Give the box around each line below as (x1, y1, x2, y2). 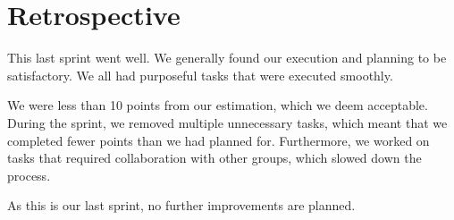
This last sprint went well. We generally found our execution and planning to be (7, 48, 447, 67)
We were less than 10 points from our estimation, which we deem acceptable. (7, 96, 428, 114)
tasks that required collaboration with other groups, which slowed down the (7, 148, 422, 167)
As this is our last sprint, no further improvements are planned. (7, 196, 356, 215)
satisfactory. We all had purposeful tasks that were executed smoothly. (7, 65, 393, 84)
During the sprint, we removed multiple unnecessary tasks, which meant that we (7, 113, 448, 131)
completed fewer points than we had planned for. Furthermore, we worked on (7, 131, 430, 149)
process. (7, 165, 51, 184)
